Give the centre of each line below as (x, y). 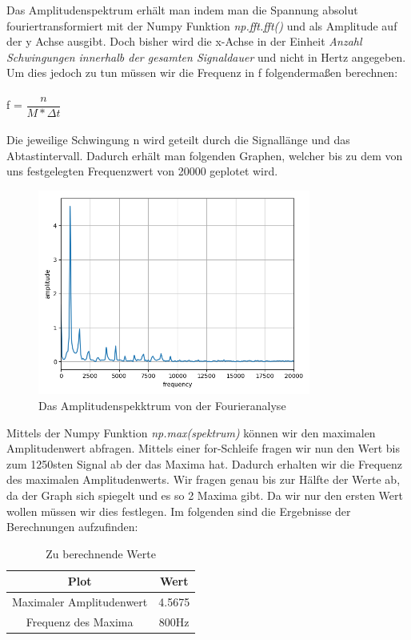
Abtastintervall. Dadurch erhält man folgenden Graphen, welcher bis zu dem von (205, 155)
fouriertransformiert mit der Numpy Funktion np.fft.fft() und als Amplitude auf (202, 25)
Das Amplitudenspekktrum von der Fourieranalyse (162, 405)
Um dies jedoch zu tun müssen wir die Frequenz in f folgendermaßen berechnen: (202, 72)
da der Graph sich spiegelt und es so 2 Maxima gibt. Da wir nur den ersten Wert (205, 495)
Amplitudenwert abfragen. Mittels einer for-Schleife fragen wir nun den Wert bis (204, 448)
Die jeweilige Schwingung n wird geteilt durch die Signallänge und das (178, 140)
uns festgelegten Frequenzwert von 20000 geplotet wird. (142, 171)
